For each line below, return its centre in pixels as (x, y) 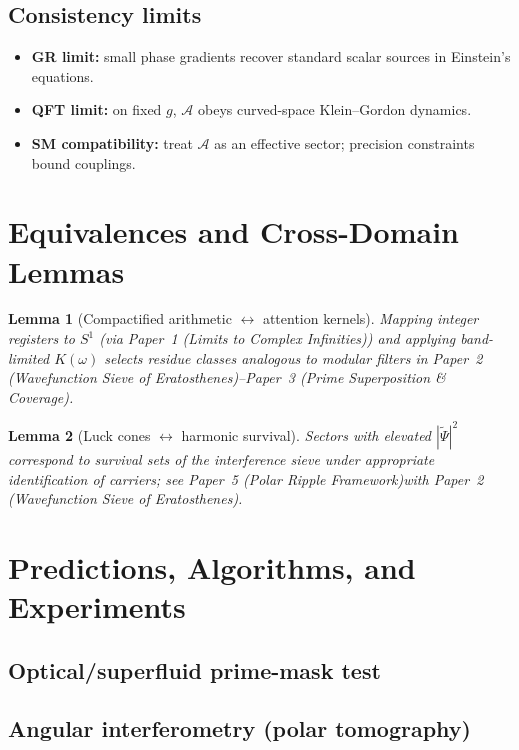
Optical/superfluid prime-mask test (194, 669)
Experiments (97, 606)
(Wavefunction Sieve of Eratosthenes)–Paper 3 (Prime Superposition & (227, 377)
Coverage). (41, 396)
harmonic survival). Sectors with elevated (306, 434)
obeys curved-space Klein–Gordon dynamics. (334, 109)
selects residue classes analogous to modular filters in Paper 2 (293, 357)
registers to (41, 338)
